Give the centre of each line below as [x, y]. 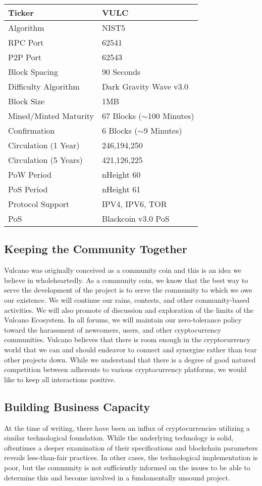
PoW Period [30, 174]
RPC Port [26, 42]
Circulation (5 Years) [45, 160]
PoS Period [28, 189]
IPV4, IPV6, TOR [134, 204]
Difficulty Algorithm [44, 86]
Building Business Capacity [77, 406]
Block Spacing [33, 72]
